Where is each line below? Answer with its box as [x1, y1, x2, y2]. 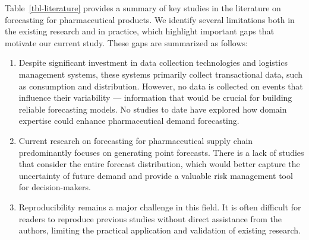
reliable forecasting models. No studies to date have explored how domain [18, 103, 287, 115]
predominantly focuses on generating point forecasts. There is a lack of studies [18, 146, 304, 158]
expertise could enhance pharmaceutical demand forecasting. [18, 114, 239, 127]
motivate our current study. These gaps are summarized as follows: [5, 36, 248, 49]
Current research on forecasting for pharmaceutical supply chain [18, 134, 253, 146]
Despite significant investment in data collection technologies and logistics [18, 56, 288, 69]
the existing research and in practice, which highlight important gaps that [5, 25, 275, 37]
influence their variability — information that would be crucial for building [18, 91, 292, 104]
